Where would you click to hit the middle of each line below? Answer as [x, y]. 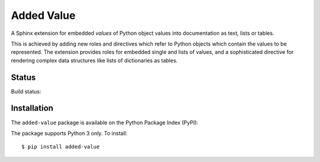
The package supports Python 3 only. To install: [69, 133]
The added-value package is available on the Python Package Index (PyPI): [105, 122]
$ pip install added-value [61, 147]
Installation [32, 108]
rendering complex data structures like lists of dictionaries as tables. [94, 60]
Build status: [26, 91]
